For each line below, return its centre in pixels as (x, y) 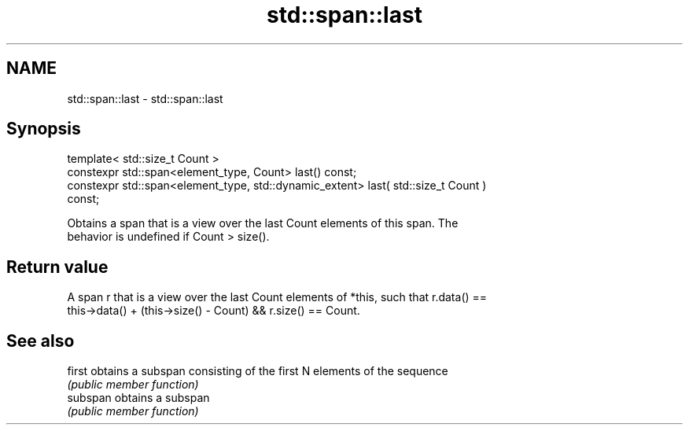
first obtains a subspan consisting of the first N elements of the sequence (258, 371)
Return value (57, 267)
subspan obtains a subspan (138, 398)
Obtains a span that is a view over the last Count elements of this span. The (263, 223)
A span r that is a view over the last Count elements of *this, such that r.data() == (277, 297)
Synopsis (44, 129)
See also (41, 341)
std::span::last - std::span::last (145, 98)
